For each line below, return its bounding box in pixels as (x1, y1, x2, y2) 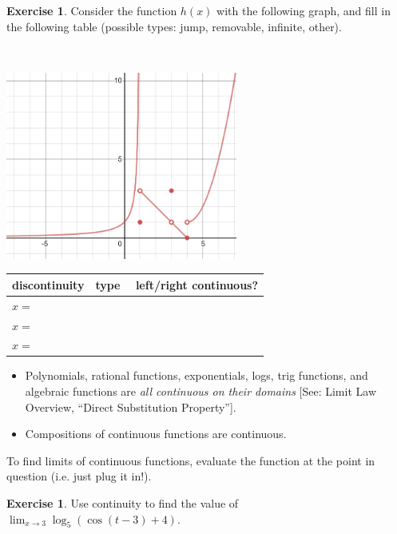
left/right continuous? (135, 276, 259, 293)
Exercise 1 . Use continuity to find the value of (6, 495, 239, 512)
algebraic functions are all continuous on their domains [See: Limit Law (25, 383, 376, 400)
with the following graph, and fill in (216, 2, 391, 18)
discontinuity (12, 276, 85, 293)
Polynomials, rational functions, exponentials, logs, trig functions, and (25, 367, 368, 384)
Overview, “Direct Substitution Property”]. (25, 398, 236, 415)
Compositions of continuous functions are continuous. (25, 425, 287, 442)
